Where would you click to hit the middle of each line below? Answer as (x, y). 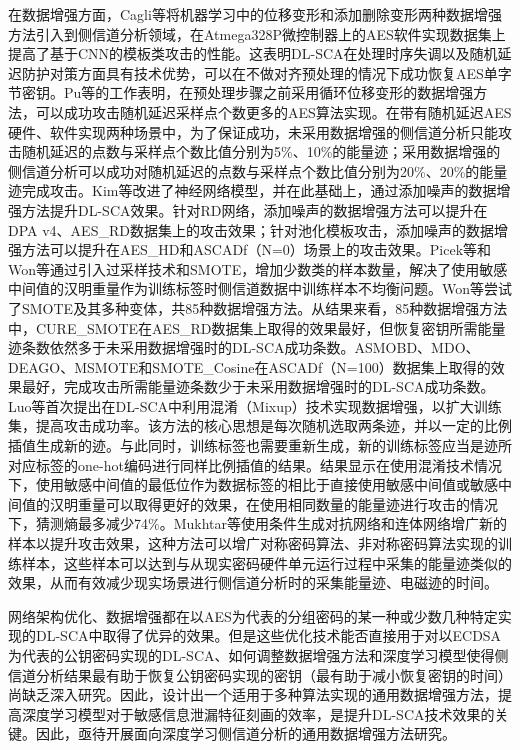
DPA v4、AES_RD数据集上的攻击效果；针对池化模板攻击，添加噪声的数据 (251, 229)
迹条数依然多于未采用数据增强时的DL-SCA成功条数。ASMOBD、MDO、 (244, 347)
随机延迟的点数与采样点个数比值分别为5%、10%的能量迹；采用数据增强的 (261, 151)
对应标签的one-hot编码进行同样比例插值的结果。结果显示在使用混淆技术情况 (255, 464)
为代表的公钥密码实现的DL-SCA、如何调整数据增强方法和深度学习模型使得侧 (258, 655)
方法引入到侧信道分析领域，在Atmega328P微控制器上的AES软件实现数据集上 (257, 33)
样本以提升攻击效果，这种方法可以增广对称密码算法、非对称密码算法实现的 (253, 543)
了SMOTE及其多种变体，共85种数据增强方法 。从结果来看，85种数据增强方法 (258, 307)
